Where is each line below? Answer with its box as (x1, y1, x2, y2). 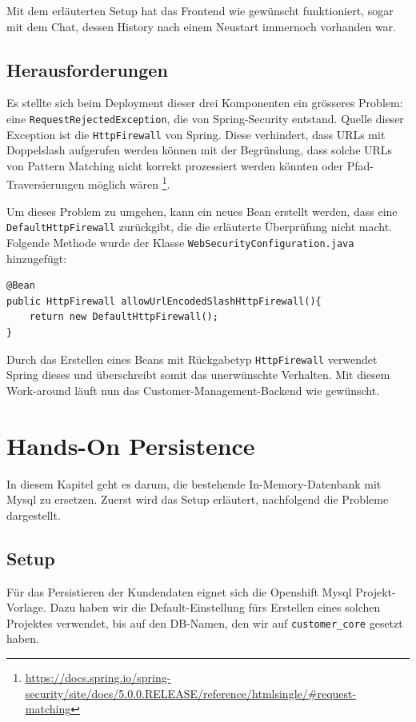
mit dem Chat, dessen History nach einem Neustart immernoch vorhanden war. (6, 18, 396, 34)
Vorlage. (6, 599, 46, 616)
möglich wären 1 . (88, 174, 170, 193)
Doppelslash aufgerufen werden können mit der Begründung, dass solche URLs (6, 142, 393, 158)
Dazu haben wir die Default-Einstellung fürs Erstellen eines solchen (50, 599, 381, 616)
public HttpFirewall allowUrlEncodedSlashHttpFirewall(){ (6, 295, 322, 307)
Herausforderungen (6, 57, 168, 82)
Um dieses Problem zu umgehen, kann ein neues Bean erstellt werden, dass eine (6, 202, 398, 219)
